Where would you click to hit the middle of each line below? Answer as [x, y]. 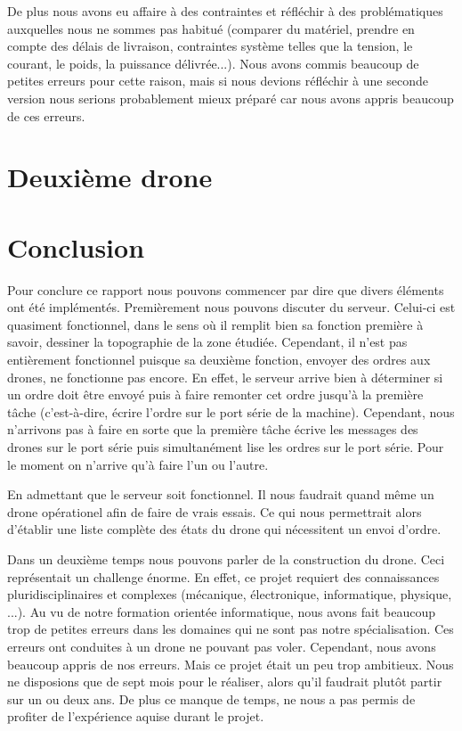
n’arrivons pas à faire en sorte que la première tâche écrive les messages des [213, 429]
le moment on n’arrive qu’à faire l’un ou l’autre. [138, 464]
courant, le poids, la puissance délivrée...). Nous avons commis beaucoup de [213, 63]
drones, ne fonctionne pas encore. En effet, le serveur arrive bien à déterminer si [225, 377]
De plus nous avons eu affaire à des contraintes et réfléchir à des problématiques [225, 11]
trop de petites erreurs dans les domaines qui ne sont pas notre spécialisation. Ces [231, 629]
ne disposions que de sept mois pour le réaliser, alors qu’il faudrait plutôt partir [225, 682]
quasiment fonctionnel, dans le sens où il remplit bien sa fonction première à [215, 324]
